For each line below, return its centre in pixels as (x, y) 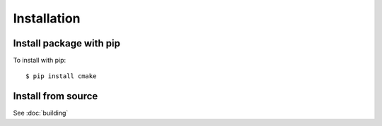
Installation (47, 18)
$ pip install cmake (61, 76)
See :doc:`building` (41, 113)
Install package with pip (66, 43)
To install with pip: (40, 61)
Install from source (56, 96)
